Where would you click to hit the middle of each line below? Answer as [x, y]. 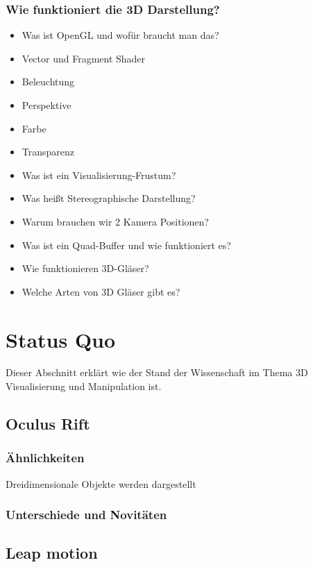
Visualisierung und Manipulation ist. [84, 386]
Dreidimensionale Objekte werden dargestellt [101, 483]
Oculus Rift [48, 424]
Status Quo [61, 339]
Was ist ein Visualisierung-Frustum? [99, 175]
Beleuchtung [48, 82]
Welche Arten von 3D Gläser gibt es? [101, 291]
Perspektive [46, 105]
